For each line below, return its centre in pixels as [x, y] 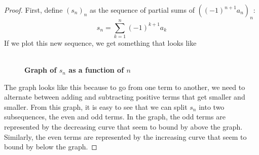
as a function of [96, 70]
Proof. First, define [33, 10]
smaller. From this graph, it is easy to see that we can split [96, 106]
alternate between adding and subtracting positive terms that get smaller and [125, 97]
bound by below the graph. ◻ [51, 147]
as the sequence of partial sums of [142, 10]
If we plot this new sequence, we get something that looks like [100, 42]
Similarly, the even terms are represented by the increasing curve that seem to [125, 136]
